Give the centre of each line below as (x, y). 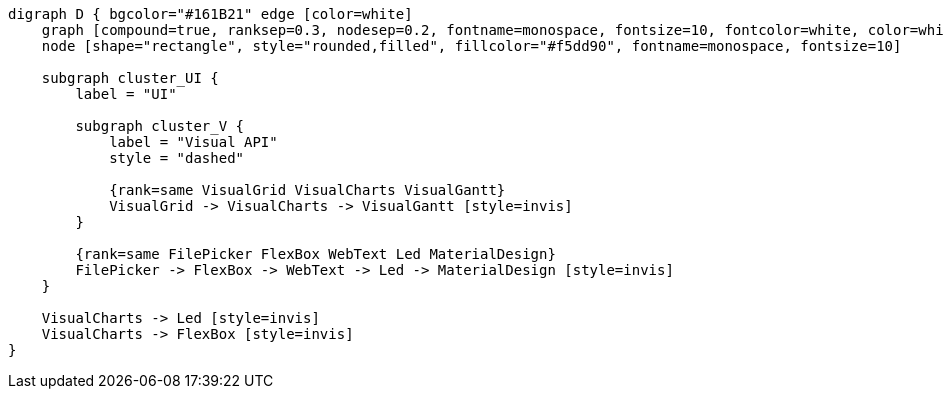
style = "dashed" (177, 158)
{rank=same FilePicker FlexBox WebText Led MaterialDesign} (315, 254)
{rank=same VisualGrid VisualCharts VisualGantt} (307, 190)
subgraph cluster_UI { (130, 78)
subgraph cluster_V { (160, 126)
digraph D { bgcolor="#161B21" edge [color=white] (210, 14)
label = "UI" (126, 94)
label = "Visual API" (193, 142)
